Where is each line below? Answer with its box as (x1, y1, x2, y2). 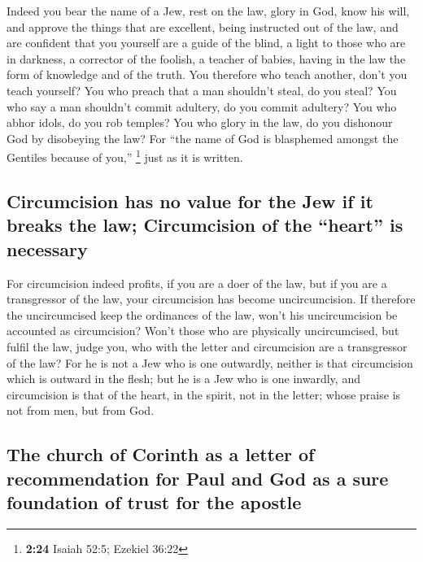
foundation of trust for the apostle (7, 490, 302, 515)
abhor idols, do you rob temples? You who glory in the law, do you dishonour (7, 114, 393, 131)
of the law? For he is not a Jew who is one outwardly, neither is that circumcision (7, 354, 413, 371)
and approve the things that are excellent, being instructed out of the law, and (7, 18, 399, 35)
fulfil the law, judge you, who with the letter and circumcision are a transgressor (7, 338, 408, 355)
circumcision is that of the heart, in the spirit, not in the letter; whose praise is (7, 386, 401, 403)
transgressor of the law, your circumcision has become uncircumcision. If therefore (7, 290, 416, 307)
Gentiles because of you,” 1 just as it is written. (7, 146, 243, 165)
